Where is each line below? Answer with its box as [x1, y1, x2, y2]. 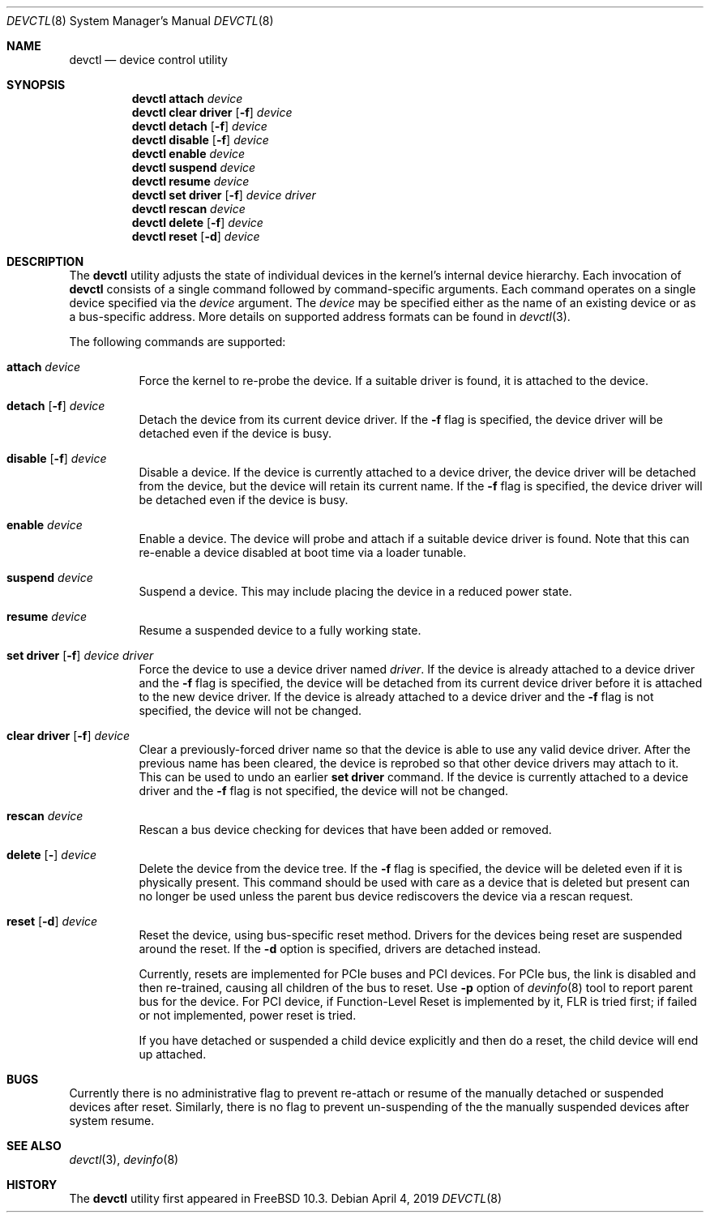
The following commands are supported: [69, 335, 286, 349]
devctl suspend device [131, 160, 256, 174]
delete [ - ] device [6, 848, 96, 862]
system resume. [69, 1114, 155, 1127]
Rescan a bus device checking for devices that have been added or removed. [139, 823, 552, 836]
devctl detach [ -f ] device [131, 119, 267, 133]
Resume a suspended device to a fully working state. [139, 623, 421, 637]
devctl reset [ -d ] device [131, 229, 260, 243]
